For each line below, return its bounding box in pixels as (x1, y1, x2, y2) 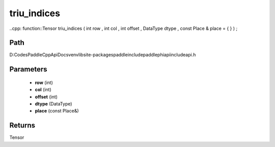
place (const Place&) (35, 108, 79, 114)
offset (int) (35, 94, 58, 100)
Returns (9, 121, 36, 130)
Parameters (9, 65, 47, 73)
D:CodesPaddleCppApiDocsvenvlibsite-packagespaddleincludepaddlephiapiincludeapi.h (9, 52, 196, 58)
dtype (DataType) (35, 101, 72, 107)
